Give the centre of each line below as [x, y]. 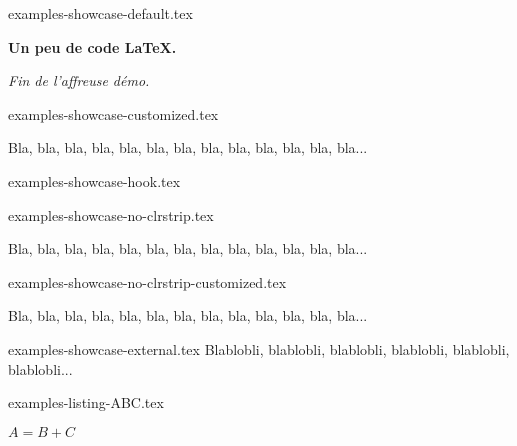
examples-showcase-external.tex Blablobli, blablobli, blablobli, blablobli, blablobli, [259, 348]
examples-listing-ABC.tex [86, 402]
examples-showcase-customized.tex [113, 113]
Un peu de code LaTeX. [92, 46]
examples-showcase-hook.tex [94, 180]
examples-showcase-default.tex [100, 13]
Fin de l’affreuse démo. [79, 80]
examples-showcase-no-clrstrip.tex [111, 214]
